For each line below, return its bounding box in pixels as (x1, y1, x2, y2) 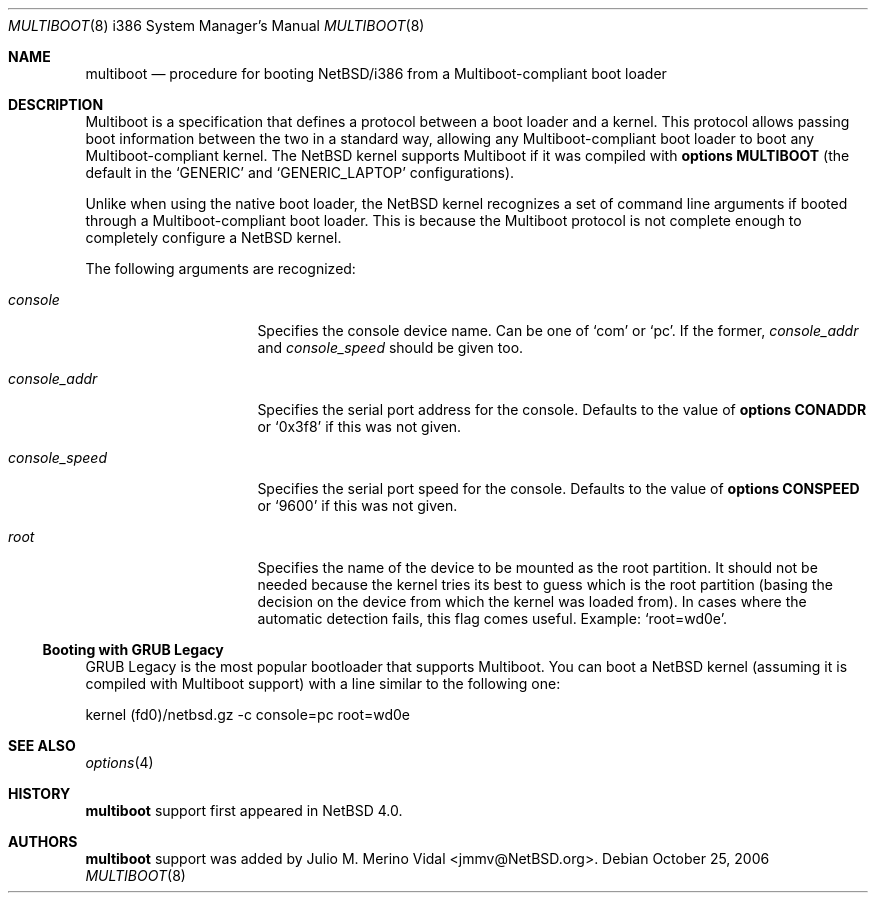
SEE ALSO (8, 737, 76, 754)
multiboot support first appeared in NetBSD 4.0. (85, 802, 403, 819)
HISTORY (8, 785, 71, 802)
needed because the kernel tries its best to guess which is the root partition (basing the (257, 576, 833, 593)
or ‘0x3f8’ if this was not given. (257, 418, 462, 435)
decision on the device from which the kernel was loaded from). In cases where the (257, 593, 807, 610)
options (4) (85, 754, 154, 771)
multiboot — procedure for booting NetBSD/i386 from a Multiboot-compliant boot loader (85, 65, 667, 82)
